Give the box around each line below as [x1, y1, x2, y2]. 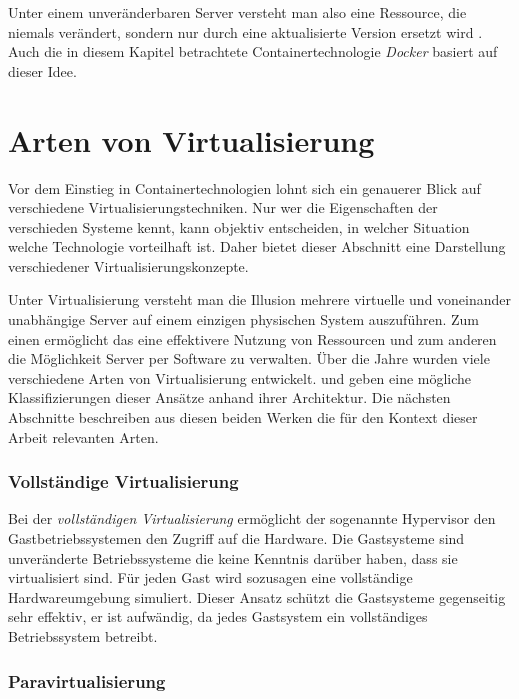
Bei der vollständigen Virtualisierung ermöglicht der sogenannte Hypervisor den [8, 508, 496, 529]
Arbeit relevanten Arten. [8, 426, 159, 447]
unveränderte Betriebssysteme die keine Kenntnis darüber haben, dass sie [8, 547, 458, 568]
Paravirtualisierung [8, 668, 166, 693]
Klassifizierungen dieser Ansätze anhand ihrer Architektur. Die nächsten [8, 387, 451, 408]
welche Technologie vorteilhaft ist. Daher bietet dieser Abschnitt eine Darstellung [8, 236, 506, 257]
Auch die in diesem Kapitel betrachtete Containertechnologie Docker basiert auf [8, 41, 498, 62]
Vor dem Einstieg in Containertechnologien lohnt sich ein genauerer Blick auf [8, 177, 481, 198]
